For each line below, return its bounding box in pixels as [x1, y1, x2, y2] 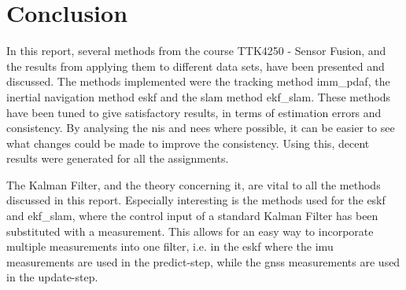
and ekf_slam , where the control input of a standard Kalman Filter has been [6, 207, 378, 224]
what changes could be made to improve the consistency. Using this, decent [6, 134, 370, 151]
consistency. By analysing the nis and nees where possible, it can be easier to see [6, 119, 395, 136]
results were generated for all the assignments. [6, 150, 229, 167]
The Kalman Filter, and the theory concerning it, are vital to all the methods [6, 176, 381, 193]
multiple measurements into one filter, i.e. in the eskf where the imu [6, 238, 334, 255]
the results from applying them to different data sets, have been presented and [6, 57, 385, 74]
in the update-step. [6, 269, 98, 285]
